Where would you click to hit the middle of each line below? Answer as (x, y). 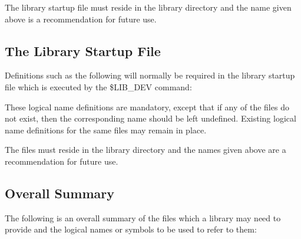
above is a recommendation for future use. (81, 19)
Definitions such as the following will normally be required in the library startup (150, 75)
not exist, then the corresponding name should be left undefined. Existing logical (150, 118)
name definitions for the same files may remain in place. (106, 130)
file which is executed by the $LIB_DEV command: (98, 86)
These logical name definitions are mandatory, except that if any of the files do (147, 107)
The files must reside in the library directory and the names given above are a (145, 150)
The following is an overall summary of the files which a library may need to (143, 217)
